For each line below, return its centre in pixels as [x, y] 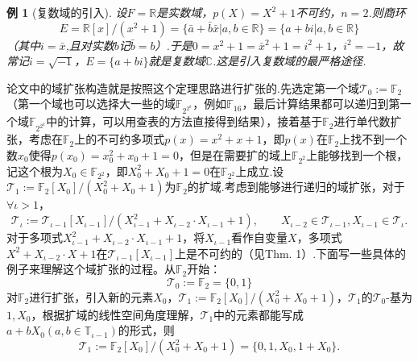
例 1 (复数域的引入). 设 [67, 12]
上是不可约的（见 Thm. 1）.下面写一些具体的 [291, 253]
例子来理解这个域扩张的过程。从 [91, 269]
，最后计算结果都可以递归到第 [321, 104]
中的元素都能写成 [259, 314]
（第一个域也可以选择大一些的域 [91, 104]
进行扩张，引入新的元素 [91, 296]
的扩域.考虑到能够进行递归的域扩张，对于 [296, 187]
